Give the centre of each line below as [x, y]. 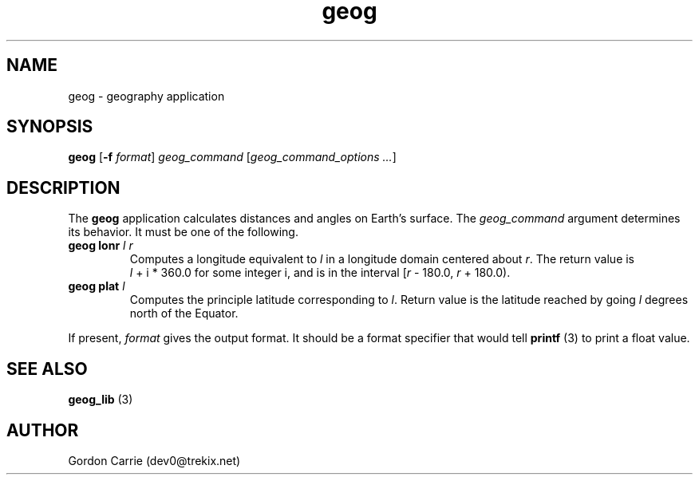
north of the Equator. [184, 313]
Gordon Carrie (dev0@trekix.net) [154, 460]
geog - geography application [146, 96]
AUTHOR [43, 430]
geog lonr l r [101, 246]
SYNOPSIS [50, 127]
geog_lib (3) [101, 400]
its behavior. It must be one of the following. [183, 232]
